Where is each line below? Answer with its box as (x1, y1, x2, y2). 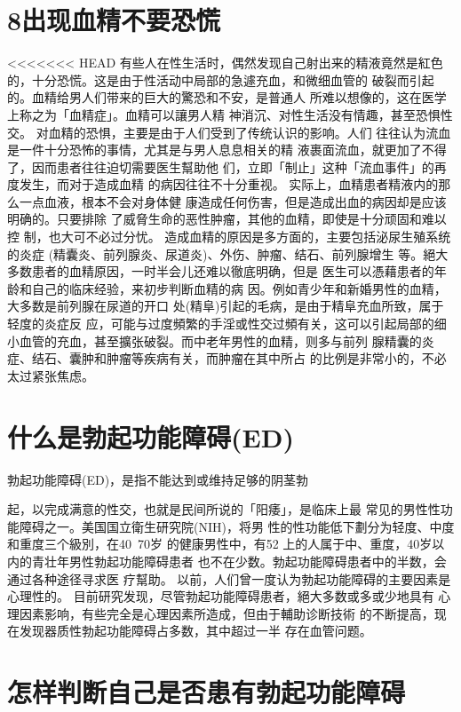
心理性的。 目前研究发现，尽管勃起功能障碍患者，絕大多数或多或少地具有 (7, 587, 434, 605)
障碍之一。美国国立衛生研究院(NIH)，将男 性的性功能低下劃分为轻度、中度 (19, 517, 455, 535)
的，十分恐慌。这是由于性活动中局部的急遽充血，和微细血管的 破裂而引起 (7, 70, 434, 89)
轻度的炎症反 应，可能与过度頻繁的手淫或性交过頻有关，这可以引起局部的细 (7, 314, 447, 333)
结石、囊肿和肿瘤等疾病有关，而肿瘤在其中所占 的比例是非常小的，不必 (31, 349, 447, 368)
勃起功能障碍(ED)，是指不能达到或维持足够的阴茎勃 (7, 470, 309, 488)
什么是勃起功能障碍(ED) (7, 418, 294, 455)
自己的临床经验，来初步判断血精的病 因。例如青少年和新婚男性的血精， (31, 279, 447, 297)
